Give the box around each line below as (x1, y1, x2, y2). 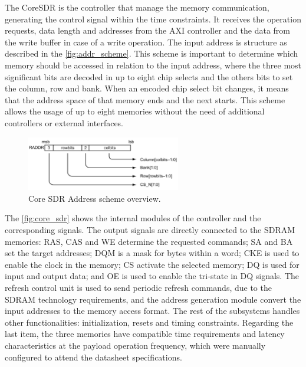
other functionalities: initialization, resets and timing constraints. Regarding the (5, 316, 294, 328)
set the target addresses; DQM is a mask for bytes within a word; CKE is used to (5, 247, 300, 259)
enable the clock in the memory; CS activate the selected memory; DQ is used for (5, 258, 300, 270)
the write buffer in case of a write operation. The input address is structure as (5, 35, 287, 48)
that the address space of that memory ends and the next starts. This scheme (5, 93, 285, 106)
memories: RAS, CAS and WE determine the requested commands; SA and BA (5, 235, 293, 247)
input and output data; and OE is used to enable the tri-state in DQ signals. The (5, 270, 300, 282)
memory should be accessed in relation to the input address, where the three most (5, 58, 302, 71)
